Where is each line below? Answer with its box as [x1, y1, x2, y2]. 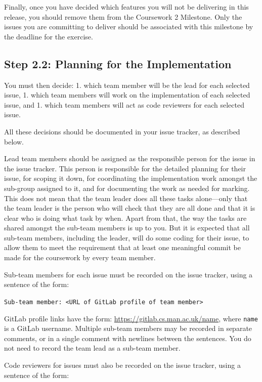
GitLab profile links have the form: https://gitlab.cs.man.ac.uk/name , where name [4, 313, 258, 323]
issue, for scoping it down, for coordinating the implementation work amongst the [4, 173, 257, 183]
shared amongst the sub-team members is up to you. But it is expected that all [4, 222, 250, 233]
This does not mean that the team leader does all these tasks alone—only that [4, 193, 248, 203]
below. [4, 136, 24, 147]
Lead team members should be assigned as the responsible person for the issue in [4, 153, 255, 164]
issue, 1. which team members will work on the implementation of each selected [4, 89, 250, 100]
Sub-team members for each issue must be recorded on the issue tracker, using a [4, 269, 253, 279]
